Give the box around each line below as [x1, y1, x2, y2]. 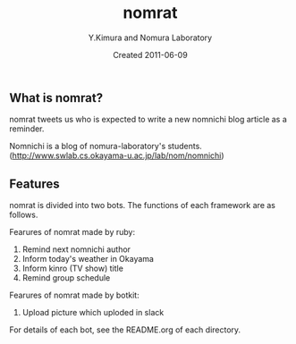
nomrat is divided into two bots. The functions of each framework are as [9, 200, 275, 211]
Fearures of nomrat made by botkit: [9, 289, 140, 301]
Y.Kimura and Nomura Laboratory [88, 32, 213, 43]
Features [9, 176, 60, 191]
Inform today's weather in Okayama [21, 254, 155, 264]
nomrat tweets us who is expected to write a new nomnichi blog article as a [9, 114, 288, 125]
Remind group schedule [21, 273, 111, 283]
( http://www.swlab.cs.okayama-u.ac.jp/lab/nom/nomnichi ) [9, 150, 225, 161]
